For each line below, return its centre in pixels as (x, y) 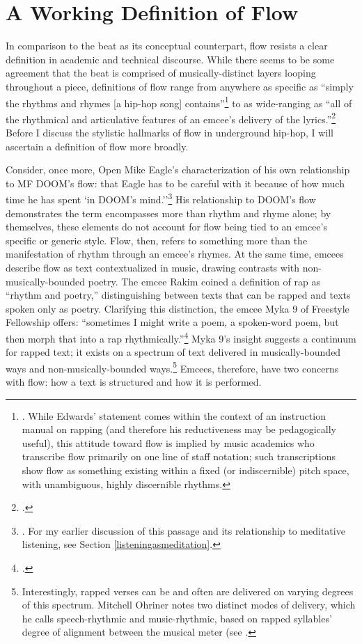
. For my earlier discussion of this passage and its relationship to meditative (183, 530)
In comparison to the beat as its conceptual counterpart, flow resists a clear (167, 46)
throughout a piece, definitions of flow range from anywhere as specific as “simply (180, 86)
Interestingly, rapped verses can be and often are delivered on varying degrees (188, 591)
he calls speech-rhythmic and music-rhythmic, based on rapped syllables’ (177, 618)
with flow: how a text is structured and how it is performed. (134, 382)
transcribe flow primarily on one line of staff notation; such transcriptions (179, 456)
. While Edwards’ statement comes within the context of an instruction (174, 415)
